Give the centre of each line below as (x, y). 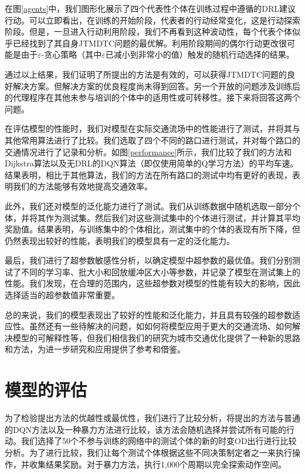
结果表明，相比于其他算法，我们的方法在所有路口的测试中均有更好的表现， (148, 174)
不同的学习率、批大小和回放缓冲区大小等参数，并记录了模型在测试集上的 (160, 271)
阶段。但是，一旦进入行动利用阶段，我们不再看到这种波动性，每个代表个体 (148, 31)
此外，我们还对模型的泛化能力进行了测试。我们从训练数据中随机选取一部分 (148, 206)
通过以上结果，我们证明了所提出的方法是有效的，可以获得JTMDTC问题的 (146, 74)
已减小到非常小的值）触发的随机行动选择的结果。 (200, 54)
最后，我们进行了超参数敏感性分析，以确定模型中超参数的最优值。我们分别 (148, 260)
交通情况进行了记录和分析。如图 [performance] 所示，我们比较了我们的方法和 (148, 151)
